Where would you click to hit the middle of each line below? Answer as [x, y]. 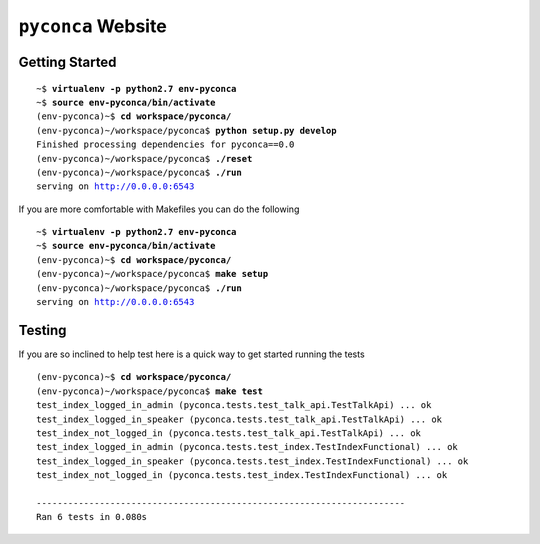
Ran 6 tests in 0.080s [92, 517]
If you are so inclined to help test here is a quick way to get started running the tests [191, 354]
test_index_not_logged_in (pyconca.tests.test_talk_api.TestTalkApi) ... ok [229, 433]
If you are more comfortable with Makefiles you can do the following [159, 209]
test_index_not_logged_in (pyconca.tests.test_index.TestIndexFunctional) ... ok [242, 475]
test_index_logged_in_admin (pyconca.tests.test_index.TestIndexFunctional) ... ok [247, 447]
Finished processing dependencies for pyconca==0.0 [165, 144]
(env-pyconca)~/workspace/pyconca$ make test [150, 391]
